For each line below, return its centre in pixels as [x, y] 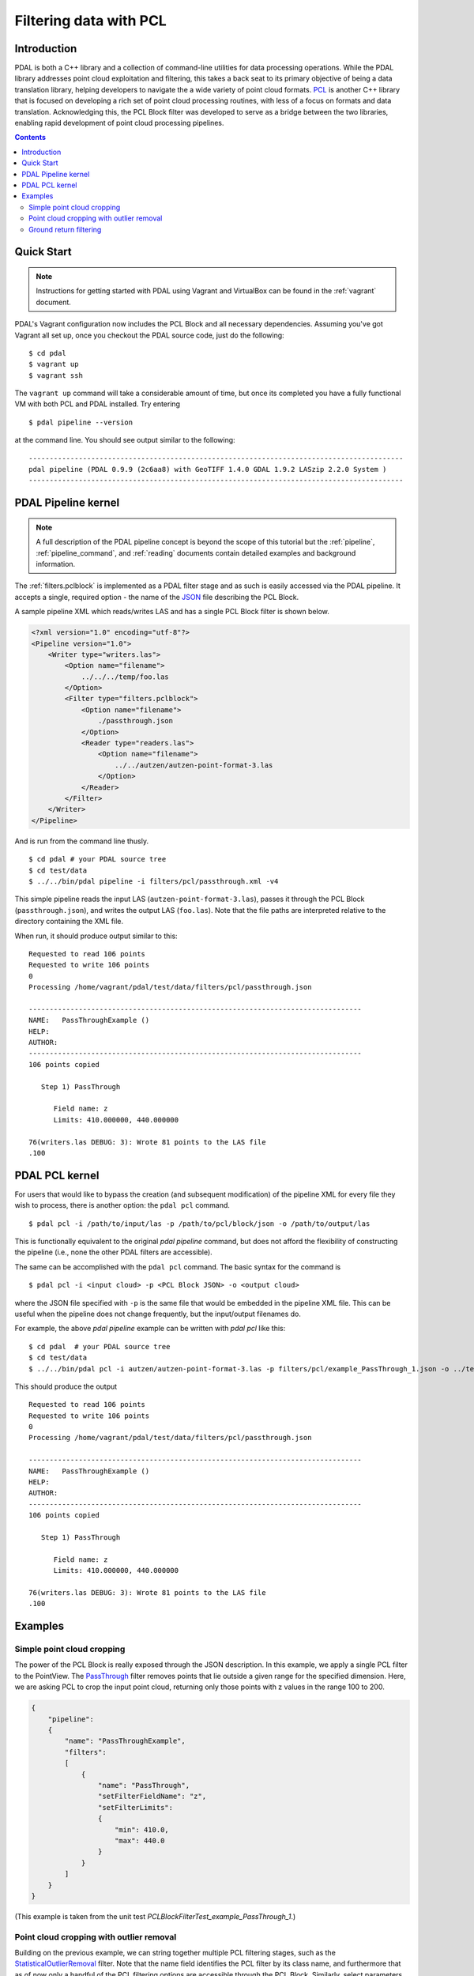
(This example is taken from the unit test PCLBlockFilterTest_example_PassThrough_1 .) [155, 1916]
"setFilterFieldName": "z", [152, 1797]
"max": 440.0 [140, 1840]
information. [56, 564]
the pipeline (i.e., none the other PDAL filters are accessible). [113, 1252]
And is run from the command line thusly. [82, 841]
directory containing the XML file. [69, 922]
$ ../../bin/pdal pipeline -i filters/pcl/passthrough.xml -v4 [154, 881]
